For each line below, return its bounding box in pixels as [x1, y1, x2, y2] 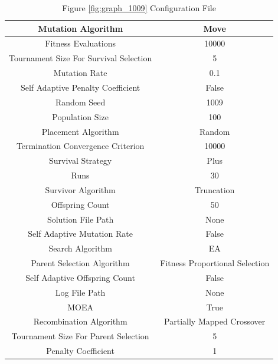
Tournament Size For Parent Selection [11, 330, 149, 342]
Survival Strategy [48, 154, 112, 167]
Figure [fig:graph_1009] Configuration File [62, 2, 216, 14]
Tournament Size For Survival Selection [9, 52, 152, 64]
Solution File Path [47, 213, 114, 225]
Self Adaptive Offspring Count [25, 271, 135, 283]
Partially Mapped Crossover [164, 315, 266, 327]
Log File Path [55, 286, 106, 298]
